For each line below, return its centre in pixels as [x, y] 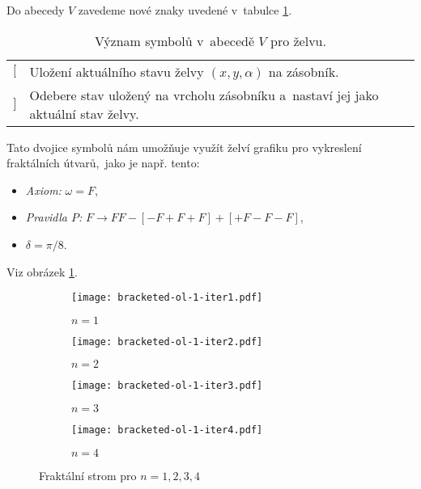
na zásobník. [304, 71]
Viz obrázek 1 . [42, 271]
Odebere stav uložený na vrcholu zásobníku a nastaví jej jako [204, 95]
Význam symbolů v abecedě [175, 40]
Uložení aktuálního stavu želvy [117, 71]
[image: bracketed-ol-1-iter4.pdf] [167, 430]
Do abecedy [36, 10]
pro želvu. [298, 40]
